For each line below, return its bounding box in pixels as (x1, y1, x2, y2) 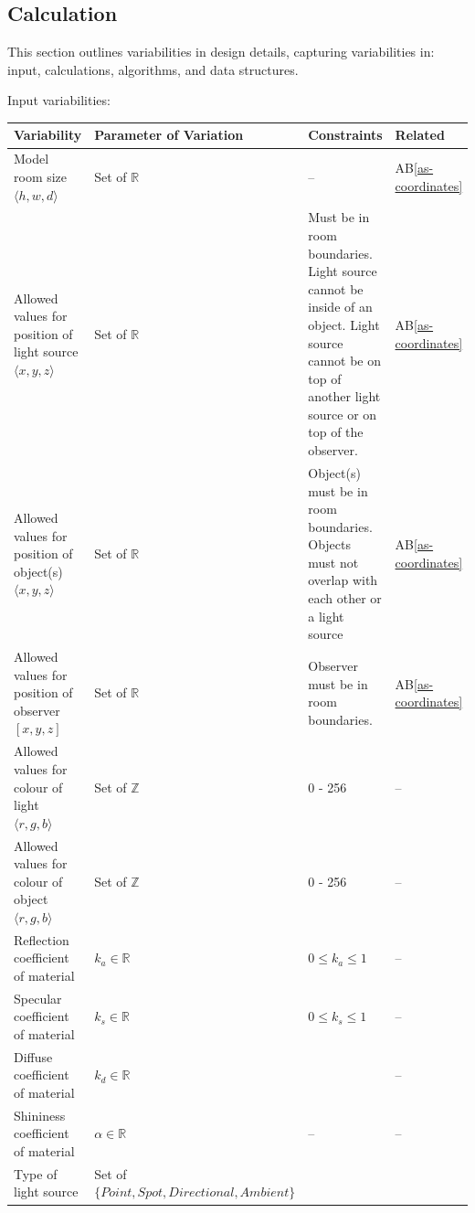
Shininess (14, 1105, 66, 1124)
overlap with (308, 570, 378, 590)
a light (308, 606, 344, 625)
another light (308, 387, 381, 406)
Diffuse (14, 1047, 53, 1066)
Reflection (14, 930, 69, 949)
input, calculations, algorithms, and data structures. (7, 59, 299, 79)
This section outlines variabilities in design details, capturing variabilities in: (7, 42, 435, 61)
